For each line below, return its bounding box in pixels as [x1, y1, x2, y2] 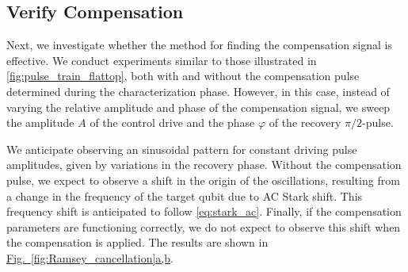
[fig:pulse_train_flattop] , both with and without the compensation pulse [6, 67, 360, 84]
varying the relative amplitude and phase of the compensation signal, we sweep [6, 98, 391, 115]
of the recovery [269, 114, 341, 131]
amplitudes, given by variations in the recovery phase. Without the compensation [6, 156, 402, 173]
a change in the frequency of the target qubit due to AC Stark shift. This [6, 187, 363, 204]
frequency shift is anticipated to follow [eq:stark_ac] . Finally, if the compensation [6, 203, 402, 220]
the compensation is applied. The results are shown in [6, 234, 269, 251]
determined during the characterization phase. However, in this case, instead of [6, 82, 390, 99]
